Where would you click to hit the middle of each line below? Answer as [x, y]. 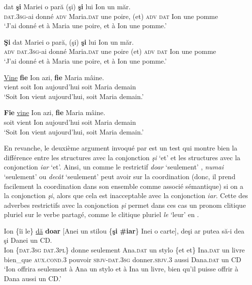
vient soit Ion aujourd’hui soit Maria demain [70, 87]
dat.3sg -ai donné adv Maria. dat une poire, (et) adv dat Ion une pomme [111, 16]
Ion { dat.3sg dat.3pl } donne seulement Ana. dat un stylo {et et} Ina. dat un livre [125, 250]
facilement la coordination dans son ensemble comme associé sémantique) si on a [124, 186]
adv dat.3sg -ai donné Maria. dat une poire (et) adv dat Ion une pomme [110, 51]
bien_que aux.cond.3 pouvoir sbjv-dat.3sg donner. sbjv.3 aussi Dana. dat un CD [123, 259]
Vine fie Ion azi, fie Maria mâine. [54, 77]
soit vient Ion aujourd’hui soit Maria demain [70, 122]
